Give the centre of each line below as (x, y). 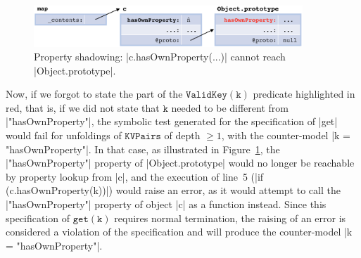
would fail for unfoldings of (64, 135)
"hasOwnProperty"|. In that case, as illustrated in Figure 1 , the (143, 149)
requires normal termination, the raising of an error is (230, 218)
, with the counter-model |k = (286, 135)
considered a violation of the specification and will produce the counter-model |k (179, 232)
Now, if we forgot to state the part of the (94, 94)
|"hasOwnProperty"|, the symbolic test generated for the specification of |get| (172, 121)
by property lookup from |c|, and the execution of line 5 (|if (135, 176)
